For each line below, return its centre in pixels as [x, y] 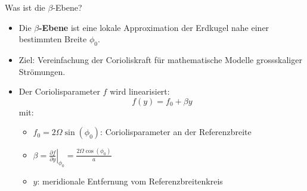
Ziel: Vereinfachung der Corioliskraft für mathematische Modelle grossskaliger [160, 59]
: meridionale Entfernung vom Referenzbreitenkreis [130, 181]
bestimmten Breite [53, 39]
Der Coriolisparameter [59, 91]
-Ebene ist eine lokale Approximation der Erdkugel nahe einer [154, 27]
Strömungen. [42, 71]
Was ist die [25, 7]
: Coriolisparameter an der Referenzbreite [176, 132]
